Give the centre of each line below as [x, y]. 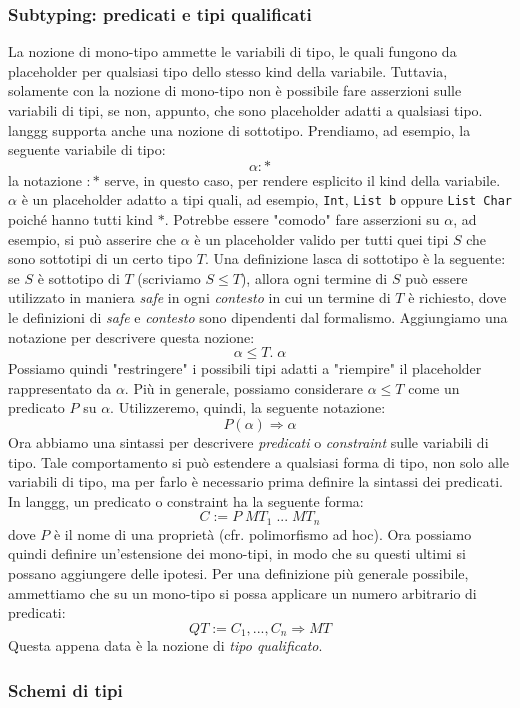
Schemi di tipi [65, 689]
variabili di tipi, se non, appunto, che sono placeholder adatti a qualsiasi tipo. [245, 110]
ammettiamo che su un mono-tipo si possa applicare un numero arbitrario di [242, 592]
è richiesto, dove [457, 297]
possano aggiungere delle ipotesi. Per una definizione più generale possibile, [238, 572]
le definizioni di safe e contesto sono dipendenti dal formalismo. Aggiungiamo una [258, 317]
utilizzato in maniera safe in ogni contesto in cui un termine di [199, 297]
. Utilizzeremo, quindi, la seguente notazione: [248, 407]
